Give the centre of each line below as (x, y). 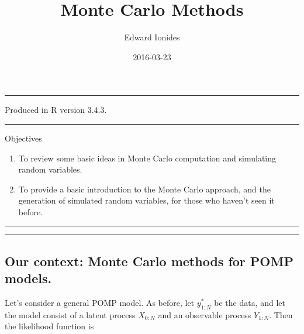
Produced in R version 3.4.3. (56, 110)
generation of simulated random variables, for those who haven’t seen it (146, 200)
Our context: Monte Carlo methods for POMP (149, 261)
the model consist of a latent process (70, 314)
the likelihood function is (49, 326)
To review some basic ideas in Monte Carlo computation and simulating (147, 158)
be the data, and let (250, 303)
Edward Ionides (152, 37)
